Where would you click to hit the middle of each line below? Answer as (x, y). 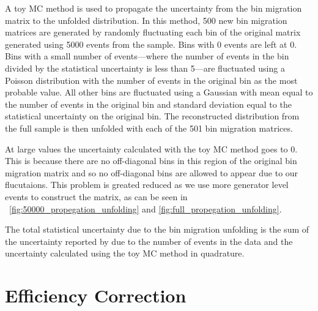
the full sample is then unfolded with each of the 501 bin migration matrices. (149, 128)
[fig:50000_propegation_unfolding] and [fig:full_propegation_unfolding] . (146, 208)
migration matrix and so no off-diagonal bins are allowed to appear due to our (152, 172)
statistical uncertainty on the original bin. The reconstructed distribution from (152, 116)
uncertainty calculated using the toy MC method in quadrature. (125, 253)
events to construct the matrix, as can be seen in (96, 196)
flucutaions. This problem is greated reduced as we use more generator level (147, 185)
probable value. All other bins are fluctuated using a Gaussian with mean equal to (159, 92)
